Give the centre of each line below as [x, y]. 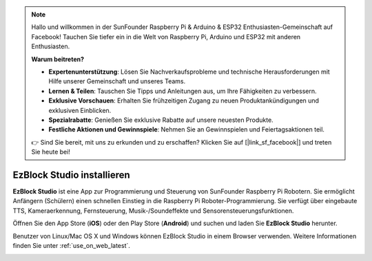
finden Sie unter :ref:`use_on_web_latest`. [72, 245]
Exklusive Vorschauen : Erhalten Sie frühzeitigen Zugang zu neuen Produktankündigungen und [184, 101]
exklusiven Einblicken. [80, 110]
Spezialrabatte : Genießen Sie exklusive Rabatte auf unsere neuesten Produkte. [161, 120]
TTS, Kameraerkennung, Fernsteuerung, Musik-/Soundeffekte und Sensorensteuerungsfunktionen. [153, 211]
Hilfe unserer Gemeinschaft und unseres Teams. [117, 81]
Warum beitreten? [58, 59]
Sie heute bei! [51, 152]
